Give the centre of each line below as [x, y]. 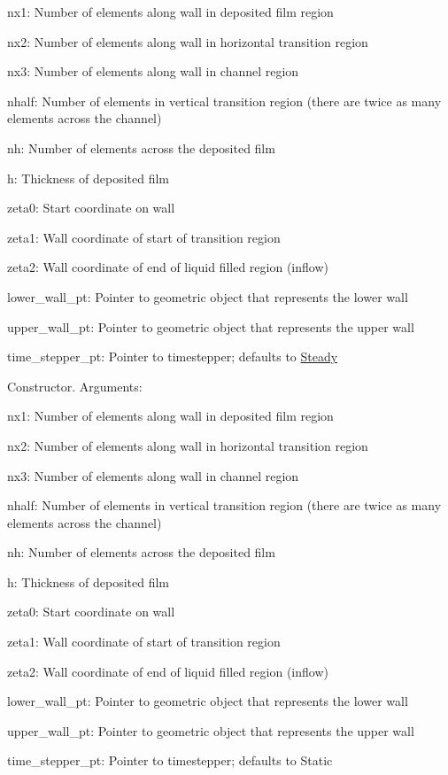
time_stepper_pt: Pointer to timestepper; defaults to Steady [173, 356]
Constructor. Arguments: [75, 386]
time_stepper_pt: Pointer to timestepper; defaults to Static [170, 760]
